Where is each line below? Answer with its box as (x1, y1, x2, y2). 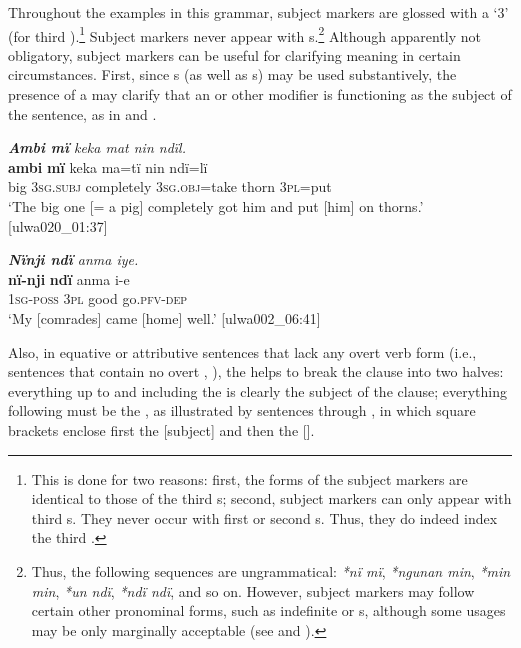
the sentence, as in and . (8, 103, 157, 124)
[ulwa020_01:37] (8, 215, 108, 236)
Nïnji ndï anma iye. (8, 249, 139, 270)
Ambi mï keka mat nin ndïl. (8, 137, 186, 158)
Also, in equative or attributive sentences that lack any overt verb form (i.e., (8, 341, 477, 362)
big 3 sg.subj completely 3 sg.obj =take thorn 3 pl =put (8, 176, 332, 197)
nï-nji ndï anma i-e (8, 268, 130, 289)
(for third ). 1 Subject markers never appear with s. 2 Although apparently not (8, 22, 482, 46)
